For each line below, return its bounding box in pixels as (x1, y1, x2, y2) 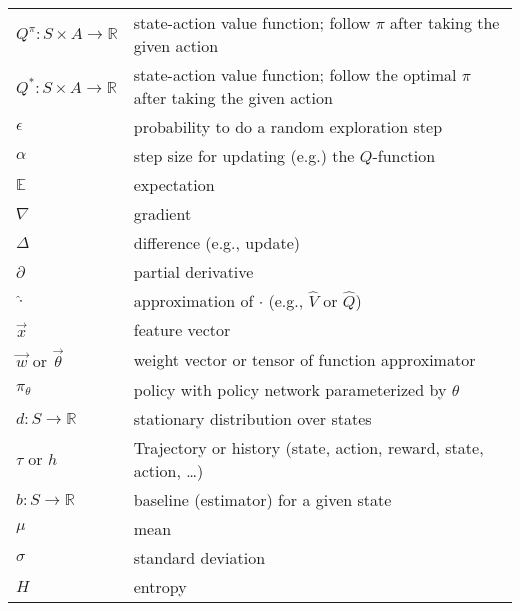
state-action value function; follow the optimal (133, 63, 457, 86)
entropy (133, 574, 187, 598)
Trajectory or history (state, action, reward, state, (133, 435, 484, 459)
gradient (133, 202, 192, 225)
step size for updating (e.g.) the (133, 144, 355, 167)
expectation (133, 173, 215, 196)
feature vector (133, 318, 231, 341)
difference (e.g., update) (133, 231, 301, 254)
